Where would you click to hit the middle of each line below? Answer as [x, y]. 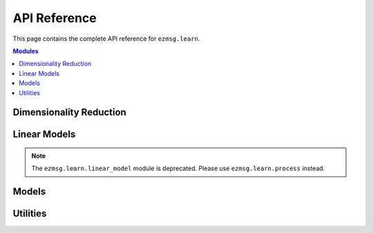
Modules [26, 51]
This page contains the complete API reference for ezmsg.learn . [106, 39]
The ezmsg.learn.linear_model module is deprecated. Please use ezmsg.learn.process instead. [178, 168]
